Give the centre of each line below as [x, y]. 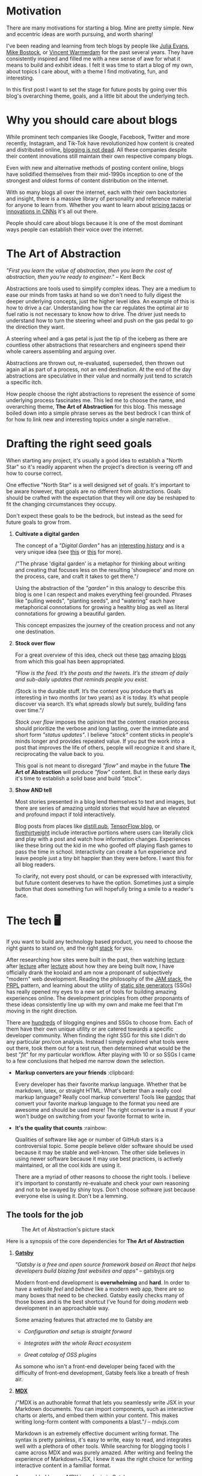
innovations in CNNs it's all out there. [52, 211]
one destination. [35, 631]
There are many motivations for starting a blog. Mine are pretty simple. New [100, 28]
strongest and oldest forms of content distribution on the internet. [87, 180]
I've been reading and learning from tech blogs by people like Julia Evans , [98, 46]
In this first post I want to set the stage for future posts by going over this [97, 89]
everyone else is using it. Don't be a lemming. [71, 1195]
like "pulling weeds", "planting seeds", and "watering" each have [95, 601]
